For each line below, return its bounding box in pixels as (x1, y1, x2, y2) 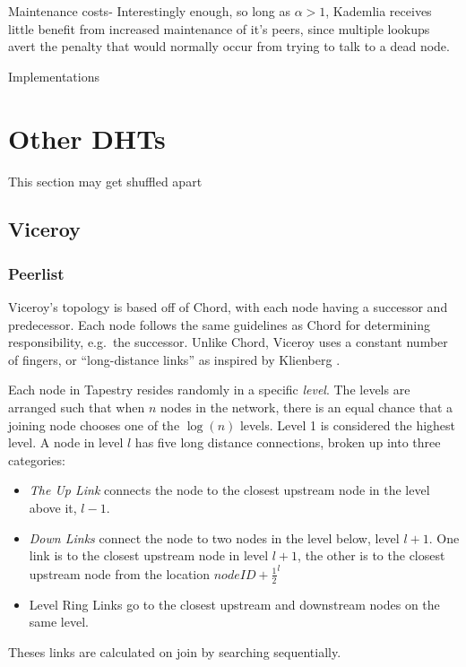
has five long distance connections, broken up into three (134, 433, 441, 452)
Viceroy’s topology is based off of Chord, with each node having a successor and (8, 298, 448, 316)
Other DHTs (8, 119, 166, 156)
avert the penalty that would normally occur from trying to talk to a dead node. (8, 37, 450, 56)
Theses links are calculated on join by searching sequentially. (8, 642, 341, 661)
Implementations (8, 66, 99, 85)
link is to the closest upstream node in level (29, 546, 269, 565)
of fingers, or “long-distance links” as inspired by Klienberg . (8, 350, 341, 368)
